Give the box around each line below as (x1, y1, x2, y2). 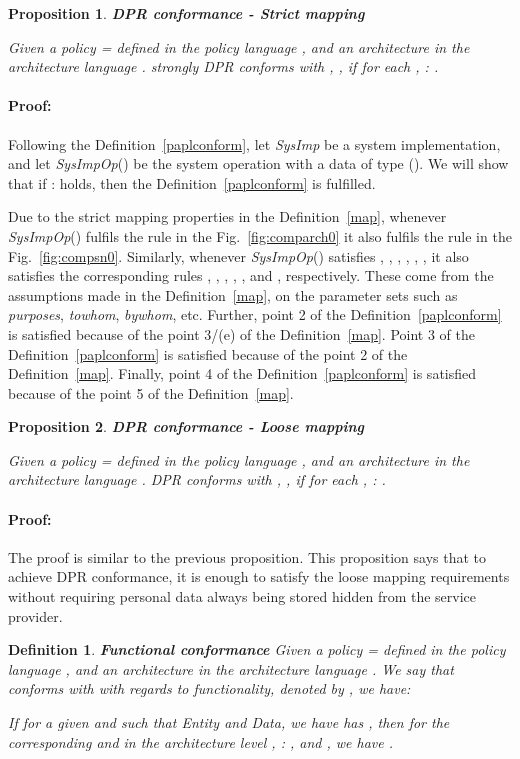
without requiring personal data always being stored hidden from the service (8, 586, 477, 607)
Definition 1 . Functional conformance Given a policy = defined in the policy (8, 639, 506, 660)
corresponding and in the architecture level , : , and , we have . (8, 731, 394, 752)
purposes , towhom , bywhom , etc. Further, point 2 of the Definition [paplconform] (8, 304, 502, 325)
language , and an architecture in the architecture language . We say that (8, 658, 454, 679)
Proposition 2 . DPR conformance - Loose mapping (8, 416, 365, 437)
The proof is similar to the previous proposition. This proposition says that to (8, 546, 487, 567)
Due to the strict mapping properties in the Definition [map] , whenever (8, 206, 447, 227)
